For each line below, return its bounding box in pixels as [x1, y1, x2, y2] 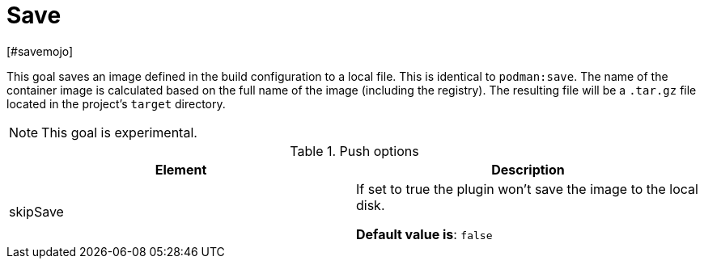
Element [155, 161, 207, 178]
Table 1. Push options [290, 142, 419, 159]
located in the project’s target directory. [6, 96, 226, 111]
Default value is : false [356, 225, 493, 242]
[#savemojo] [6, 44, 74, 58]
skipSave [9, 203, 64, 220]
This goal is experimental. [41, 124, 197, 141]
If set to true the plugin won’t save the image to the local [356, 180, 698, 197]
